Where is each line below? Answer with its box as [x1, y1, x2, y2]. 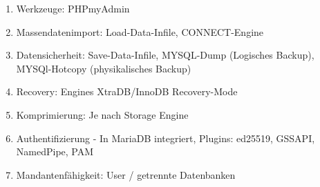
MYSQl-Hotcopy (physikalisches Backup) [16, 61, 191, 75]
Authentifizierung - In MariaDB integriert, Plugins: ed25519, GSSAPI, [16, 130, 315, 145]
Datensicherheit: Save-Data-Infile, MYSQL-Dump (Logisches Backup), [16, 48, 314, 62]
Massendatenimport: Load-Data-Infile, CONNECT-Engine [16, 24, 264, 39]
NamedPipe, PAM [16, 144, 94, 159]
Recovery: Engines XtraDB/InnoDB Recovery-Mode [16, 84, 238, 99]
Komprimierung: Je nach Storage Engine [16, 107, 189, 121]
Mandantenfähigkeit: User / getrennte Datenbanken [16, 167, 236, 181]
